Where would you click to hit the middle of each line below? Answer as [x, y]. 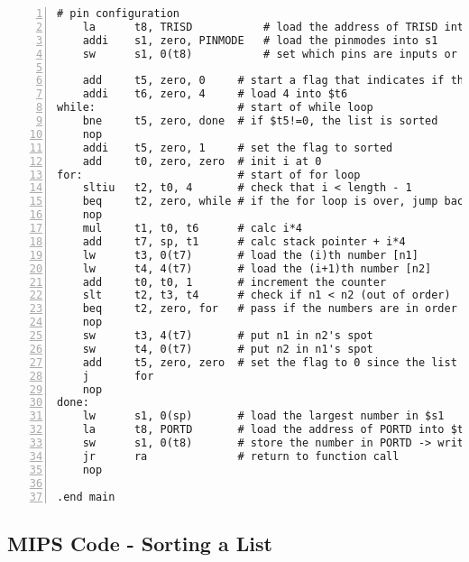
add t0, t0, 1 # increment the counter [234, 282]
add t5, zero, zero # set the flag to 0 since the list [270, 362]
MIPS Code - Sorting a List [140, 543]
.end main [86, 497]
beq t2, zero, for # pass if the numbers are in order [270, 309]
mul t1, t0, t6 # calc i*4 [193, 228]
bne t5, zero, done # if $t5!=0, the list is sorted [260, 121]
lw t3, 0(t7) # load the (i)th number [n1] [250, 255]
